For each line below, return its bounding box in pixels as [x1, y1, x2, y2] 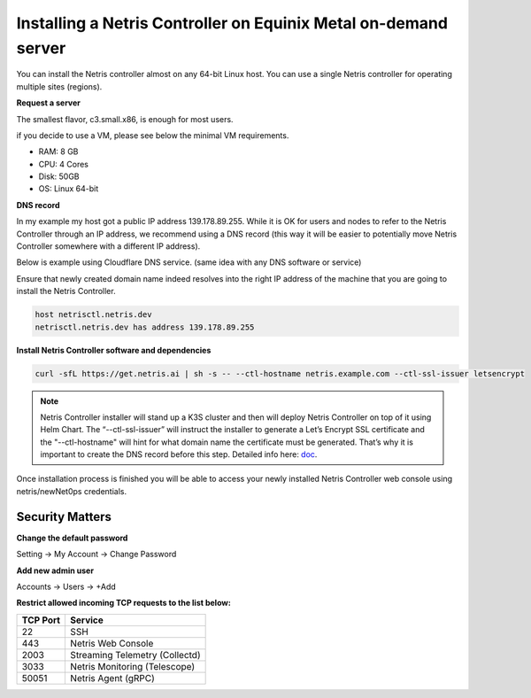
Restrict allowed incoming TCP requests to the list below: [16, 598, 232, 609]
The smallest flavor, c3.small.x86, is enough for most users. [16, 113, 234, 124]
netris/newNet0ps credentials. [16, 485, 127, 496]
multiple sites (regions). [16, 81, 103, 92]
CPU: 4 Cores [38, 159, 88, 169]
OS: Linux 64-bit [38, 183, 99, 194]
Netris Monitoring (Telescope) [70, 660, 195, 672]
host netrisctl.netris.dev [35, 310, 152, 320]
